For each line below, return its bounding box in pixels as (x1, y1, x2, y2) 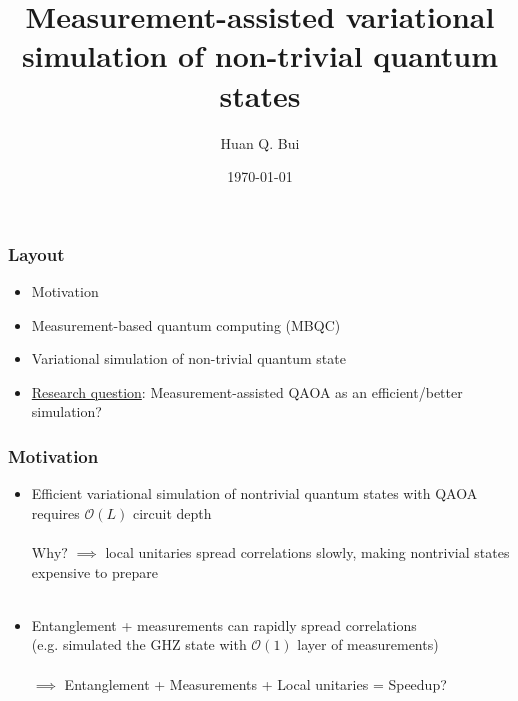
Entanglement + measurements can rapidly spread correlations (31, 614, 417, 635)
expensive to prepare (31, 561, 158, 582)
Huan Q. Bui (220, 132, 300, 153)
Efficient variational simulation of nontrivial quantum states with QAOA (31, 483, 478, 504)
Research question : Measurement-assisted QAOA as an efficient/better (31, 381, 463, 402)
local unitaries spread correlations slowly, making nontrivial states (105, 541, 510, 562)
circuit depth (132, 502, 212, 523)
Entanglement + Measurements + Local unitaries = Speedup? (64, 673, 447, 694)
